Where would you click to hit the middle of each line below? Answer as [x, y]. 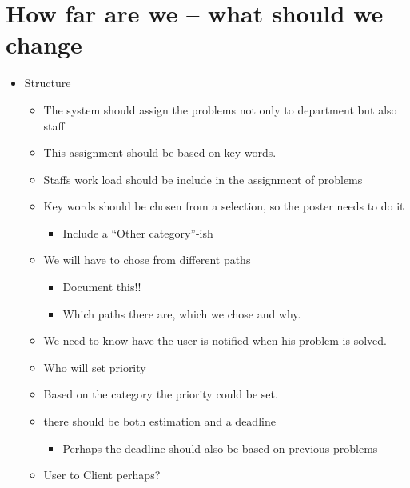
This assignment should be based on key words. [160, 152]
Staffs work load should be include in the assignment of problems [203, 179]
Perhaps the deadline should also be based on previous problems [220, 448]
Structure [48, 83]
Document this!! [102, 287]
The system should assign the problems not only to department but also [220, 109]
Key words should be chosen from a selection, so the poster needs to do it [224, 206]
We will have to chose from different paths [147, 260]
